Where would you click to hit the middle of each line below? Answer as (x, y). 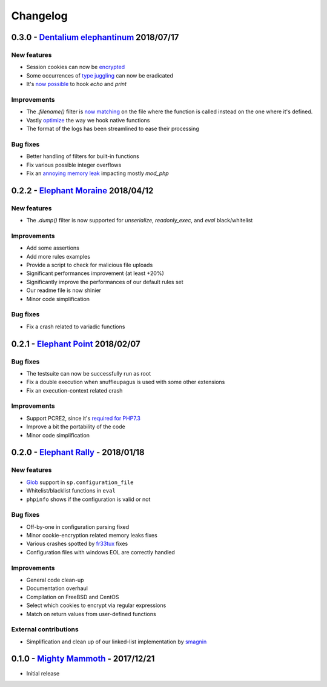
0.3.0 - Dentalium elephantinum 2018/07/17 (95, 37)
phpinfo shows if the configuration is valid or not (88, 499)
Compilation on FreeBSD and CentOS (73, 597)
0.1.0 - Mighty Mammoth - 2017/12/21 (83, 659)
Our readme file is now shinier (64, 290)
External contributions (45, 629)
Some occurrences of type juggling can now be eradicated (100, 75)
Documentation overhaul (57, 588)
